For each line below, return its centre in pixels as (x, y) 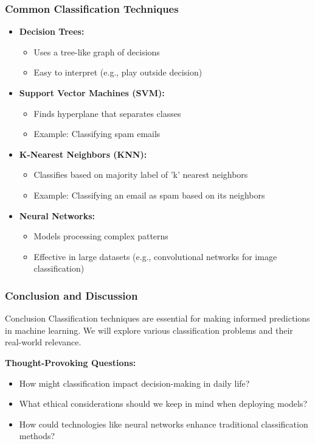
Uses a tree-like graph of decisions (97, 51)
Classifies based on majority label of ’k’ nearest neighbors (141, 174)
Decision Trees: (52, 31)
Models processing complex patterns (101, 236)
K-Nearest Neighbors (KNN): (83, 154)
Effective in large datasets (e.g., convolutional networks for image (155, 256)
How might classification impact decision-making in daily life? (134, 383)
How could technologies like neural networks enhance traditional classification (164, 424)
